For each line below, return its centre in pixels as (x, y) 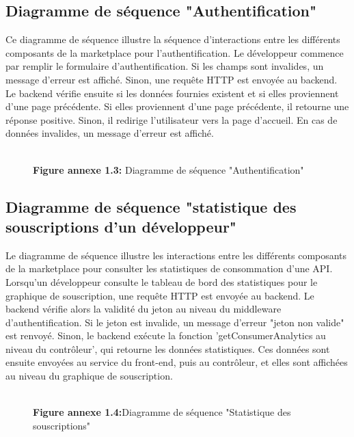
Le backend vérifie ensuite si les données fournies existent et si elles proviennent (172, 93)
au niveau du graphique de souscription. (89, 376)
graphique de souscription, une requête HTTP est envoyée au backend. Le (160, 295)
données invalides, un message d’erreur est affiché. (110, 133)
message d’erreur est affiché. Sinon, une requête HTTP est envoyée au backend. (172, 79)
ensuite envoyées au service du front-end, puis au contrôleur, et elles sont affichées (177, 362)
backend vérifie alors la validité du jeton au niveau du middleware (144, 309)
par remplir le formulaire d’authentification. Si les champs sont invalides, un (165, 66)
